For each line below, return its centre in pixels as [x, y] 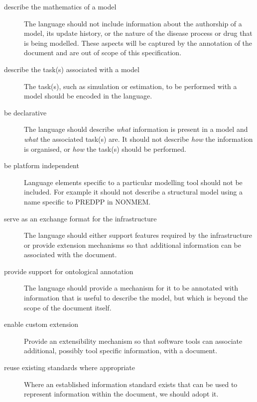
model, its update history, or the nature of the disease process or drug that [138, 33]
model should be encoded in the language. [88, 96]
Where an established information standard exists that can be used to [131, 384]
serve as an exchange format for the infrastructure [80, 218]
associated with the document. [70, 254]
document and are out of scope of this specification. [103, 52]
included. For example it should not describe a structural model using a [133, 192]
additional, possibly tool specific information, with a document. [121, 351]
